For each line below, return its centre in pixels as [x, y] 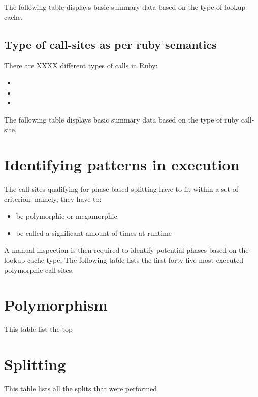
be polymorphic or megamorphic [67, 216]
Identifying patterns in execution [122, 164]
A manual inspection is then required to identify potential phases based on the [126, 250]
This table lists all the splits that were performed [81, 389]
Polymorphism [56, 305]
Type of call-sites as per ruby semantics [110, 44]
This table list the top [38, 329]
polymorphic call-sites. [39, 270]
